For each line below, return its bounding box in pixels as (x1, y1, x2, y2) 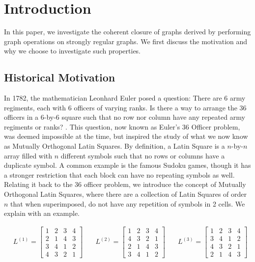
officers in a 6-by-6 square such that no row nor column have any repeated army (4, 112, 245, 122)
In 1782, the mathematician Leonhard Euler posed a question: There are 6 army (4, 93, 246, 103)
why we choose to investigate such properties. (4, 46, 141, 56)
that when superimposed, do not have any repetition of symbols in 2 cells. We (10, 198, 245, 209)
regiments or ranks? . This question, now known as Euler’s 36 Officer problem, (4, 121, 240, 131)
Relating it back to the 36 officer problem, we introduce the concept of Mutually (4, 179, 246, 189)
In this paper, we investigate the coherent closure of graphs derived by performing (4, 26, 251, 37)
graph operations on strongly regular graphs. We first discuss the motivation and (4, 36, 248, 46)
